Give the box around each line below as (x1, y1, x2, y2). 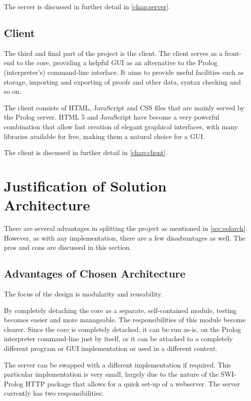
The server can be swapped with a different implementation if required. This (4, 359, 231, 369)
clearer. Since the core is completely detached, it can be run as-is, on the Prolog (4, 324, 241, 334)
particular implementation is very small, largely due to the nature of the (4, 369, 219, 379)
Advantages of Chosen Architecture (4, 266, 186, 281)
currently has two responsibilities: (4, 388, 104, 398)
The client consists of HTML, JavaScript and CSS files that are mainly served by (4, 102, 245, 112)
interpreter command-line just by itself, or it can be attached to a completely (4, 333, 233, 344)
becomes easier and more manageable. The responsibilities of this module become (4, 314, 246, 325)
